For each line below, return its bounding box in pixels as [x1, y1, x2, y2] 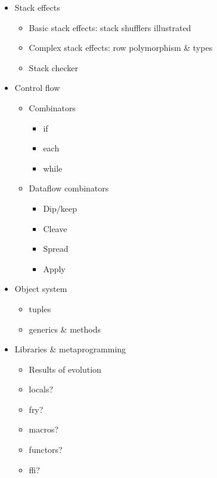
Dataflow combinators [29, 182, 109, 194]
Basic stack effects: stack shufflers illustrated [29, 21, 191, 34]
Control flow [14, 81, 60, 94]
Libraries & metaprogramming [14, 343, 126, 355]
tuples [29, 302, 51, 315]
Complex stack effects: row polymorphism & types [29, 41, 213, 54]
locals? [29, 383, 54, 395]
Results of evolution [29, 363, 101, 375]
